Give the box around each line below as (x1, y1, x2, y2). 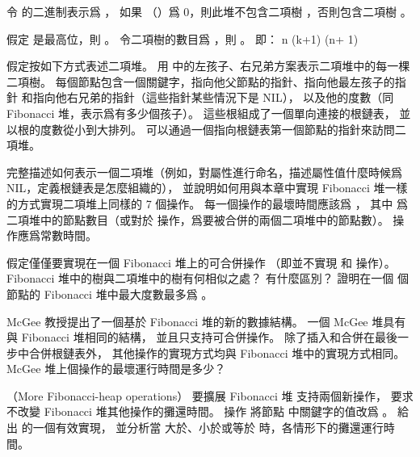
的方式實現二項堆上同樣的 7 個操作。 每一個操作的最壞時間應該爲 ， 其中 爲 (6, 195, 408, 212)
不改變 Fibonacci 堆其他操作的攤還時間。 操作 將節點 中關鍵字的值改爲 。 (6, 403, 394, 420)
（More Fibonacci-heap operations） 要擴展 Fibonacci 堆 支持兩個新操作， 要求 (6, 387, 414, 404)
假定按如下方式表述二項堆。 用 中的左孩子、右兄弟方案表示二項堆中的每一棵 (6, 57, 410, 74)
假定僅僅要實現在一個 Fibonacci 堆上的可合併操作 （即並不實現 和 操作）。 (6, 254, 396, 270)
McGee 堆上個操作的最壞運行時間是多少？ (6, 360, 226, 377)
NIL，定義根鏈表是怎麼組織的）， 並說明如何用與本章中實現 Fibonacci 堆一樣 (6, 179, 408, 196)
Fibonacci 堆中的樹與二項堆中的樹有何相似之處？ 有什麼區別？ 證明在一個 (6, 270, 394, 287)
